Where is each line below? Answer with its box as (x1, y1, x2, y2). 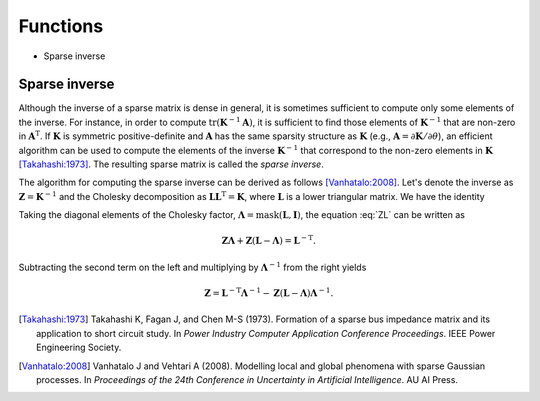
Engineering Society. (36, 341, 122, 354)
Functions (18, 15, 104, 37)
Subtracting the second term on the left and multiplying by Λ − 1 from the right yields (18, 260, 367, 273)
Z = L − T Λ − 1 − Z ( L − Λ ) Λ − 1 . (203, 286, 334, 299)
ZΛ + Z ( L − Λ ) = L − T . (221, 233, 317, 247)
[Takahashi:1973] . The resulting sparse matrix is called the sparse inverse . (18, 158, 324, 170)
